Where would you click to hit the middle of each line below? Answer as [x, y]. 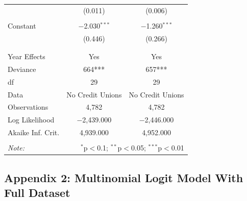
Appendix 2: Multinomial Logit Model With [124, 177]
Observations [28, 107]
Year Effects [27, 56]
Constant [22, 25]
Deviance [22, 69]
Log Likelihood [31, 120]
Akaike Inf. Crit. [34, 132]
